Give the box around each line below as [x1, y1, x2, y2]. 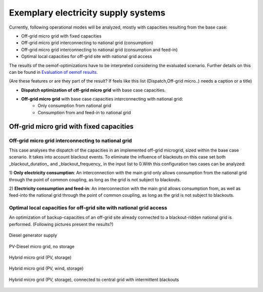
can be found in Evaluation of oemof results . [9, 69, 98, 75]
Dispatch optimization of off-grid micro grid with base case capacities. [21, 87, 166, 93]
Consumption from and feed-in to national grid [38, 109, 131, 115]
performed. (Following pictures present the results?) [9, 221, 114, 227]
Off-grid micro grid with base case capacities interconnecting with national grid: [21, 96, 183, 102]
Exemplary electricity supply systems [9, 7, 166, 18]
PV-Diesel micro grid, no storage [9, 243, 75, 249]
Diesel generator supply [9, 232, 57, 238]
